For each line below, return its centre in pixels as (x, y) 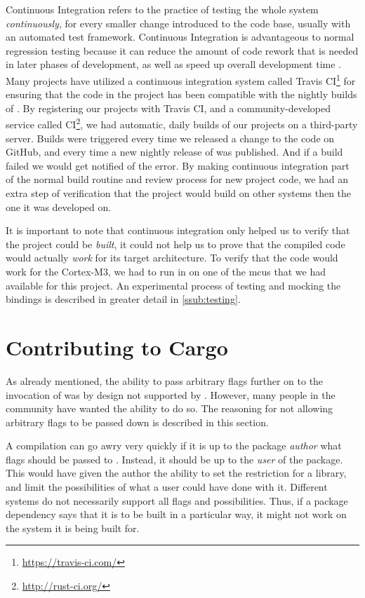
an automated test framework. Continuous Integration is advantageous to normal (180, 37)
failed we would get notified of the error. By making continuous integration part (178, 165)
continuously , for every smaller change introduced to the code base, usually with (178, 23)
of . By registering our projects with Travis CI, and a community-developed (168, 108)
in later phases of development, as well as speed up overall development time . (173, 64)
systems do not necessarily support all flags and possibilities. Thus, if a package (177, 500)
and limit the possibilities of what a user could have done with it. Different (167, 487)
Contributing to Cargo (117, 347)
